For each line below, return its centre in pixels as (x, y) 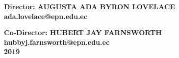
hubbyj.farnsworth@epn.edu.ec (57, 42)
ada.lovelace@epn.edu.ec (46, 16)
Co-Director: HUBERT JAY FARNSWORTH (83, 32)
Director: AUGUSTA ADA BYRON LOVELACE (89, 6)
